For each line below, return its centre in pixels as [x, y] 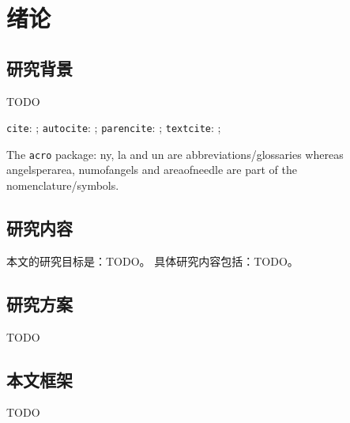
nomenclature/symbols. [63, 185]
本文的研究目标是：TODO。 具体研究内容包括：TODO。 [152, 261]
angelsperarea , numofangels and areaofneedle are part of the [152, 170]
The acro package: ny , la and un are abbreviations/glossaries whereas [175, 154]
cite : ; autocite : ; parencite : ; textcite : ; [114, 128]
